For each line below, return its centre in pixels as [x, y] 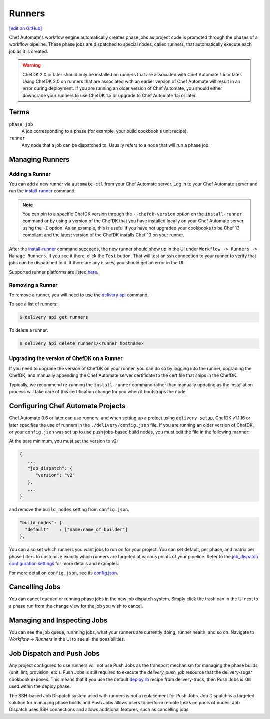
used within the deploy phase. [40, 686]
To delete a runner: [29, 330]
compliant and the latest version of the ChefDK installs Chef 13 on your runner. [103, 235]
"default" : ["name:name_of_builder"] [77, 529]
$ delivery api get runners [54, 317]
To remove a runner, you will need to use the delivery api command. [79, 295]
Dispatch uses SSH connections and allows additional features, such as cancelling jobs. [99, 710]
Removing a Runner [33, 285]
